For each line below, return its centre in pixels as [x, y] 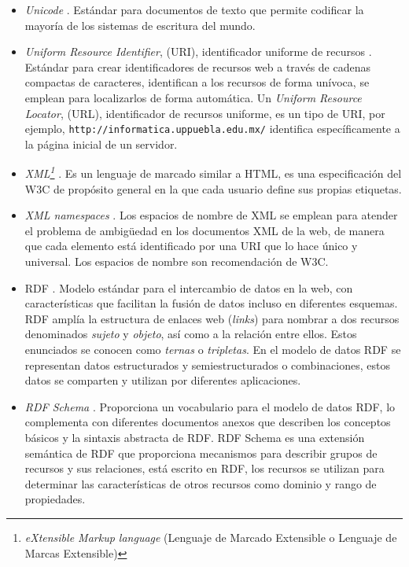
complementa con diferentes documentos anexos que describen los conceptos [208, 422]
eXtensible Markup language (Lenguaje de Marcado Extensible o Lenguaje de [211, 537]
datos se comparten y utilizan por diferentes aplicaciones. [163, 380]
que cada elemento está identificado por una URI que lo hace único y [191, 246]
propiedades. [55, 499]
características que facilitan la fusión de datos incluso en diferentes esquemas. [211, 303]
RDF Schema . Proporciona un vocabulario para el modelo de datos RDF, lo [210, 406]
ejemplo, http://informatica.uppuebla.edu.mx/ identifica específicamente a [212, 129]
